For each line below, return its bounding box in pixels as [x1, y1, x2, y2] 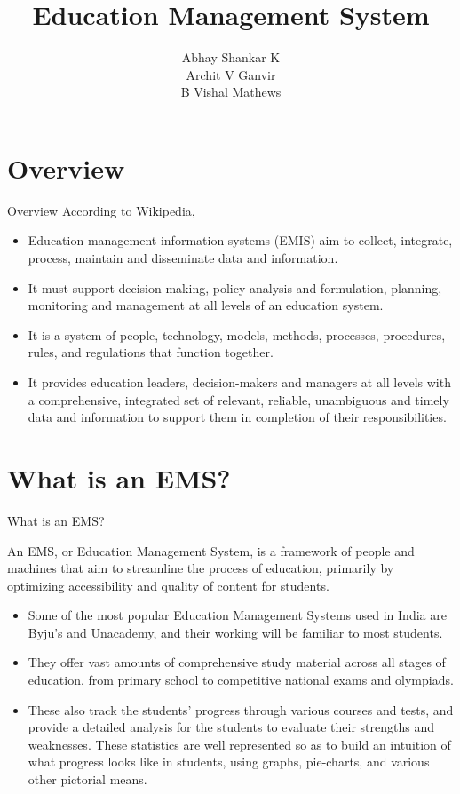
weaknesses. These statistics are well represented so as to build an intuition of [28, 734, 451, 753]
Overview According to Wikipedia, [7, 201, 195, 219]
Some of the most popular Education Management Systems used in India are [28, 606, 447, 624]
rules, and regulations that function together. [28, 343, 274, 361]
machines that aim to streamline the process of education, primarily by [7, 559, 394, 577]
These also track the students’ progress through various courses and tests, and [28, 700, 454, 719]
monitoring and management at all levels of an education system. [28, 296, 384, 314]
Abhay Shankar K [181, 48, 281, 67]
